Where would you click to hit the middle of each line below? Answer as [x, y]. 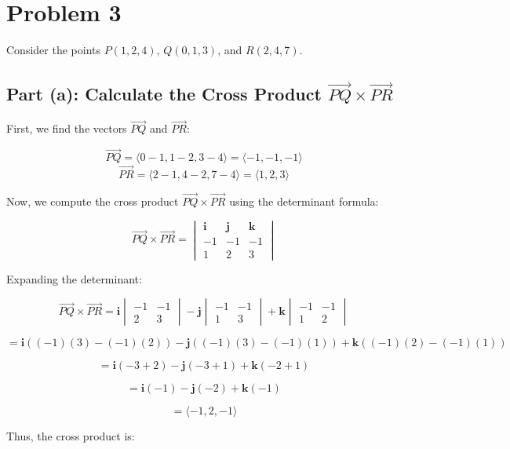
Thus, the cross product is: [71, 436]
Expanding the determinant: [74, 278]
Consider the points [53, 50]
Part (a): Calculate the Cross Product [164, 94]
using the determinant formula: [304, 201]
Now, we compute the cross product [93, 201]
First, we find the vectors [67, 128]
